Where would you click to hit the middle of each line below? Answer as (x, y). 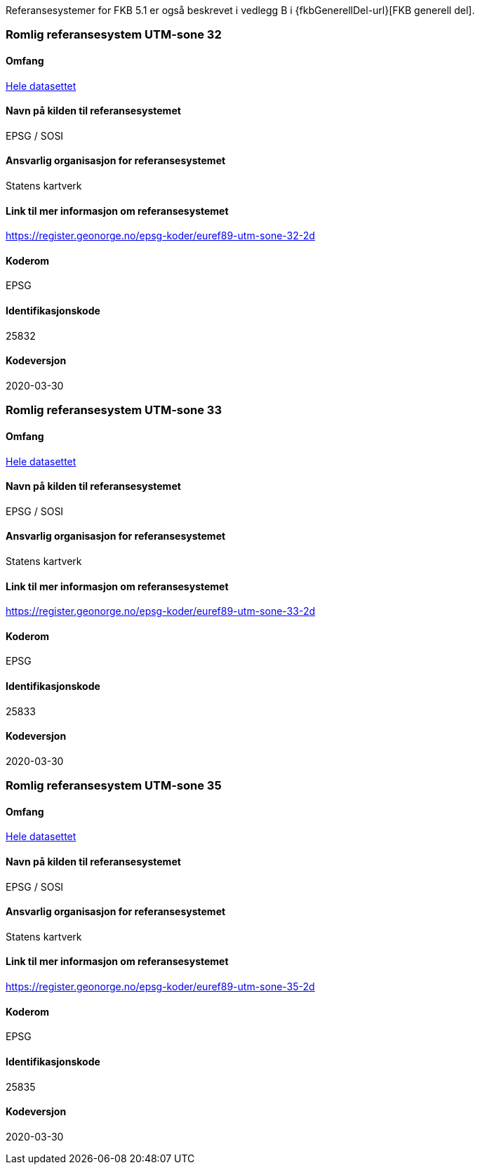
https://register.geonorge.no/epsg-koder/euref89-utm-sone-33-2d (160, 611)
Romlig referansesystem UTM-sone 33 (114, 410)
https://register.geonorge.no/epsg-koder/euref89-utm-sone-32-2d (160, 236)
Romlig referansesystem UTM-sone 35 (114, 786)
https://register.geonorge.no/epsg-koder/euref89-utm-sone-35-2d (160, 987)
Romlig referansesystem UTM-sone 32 (114, 35)
